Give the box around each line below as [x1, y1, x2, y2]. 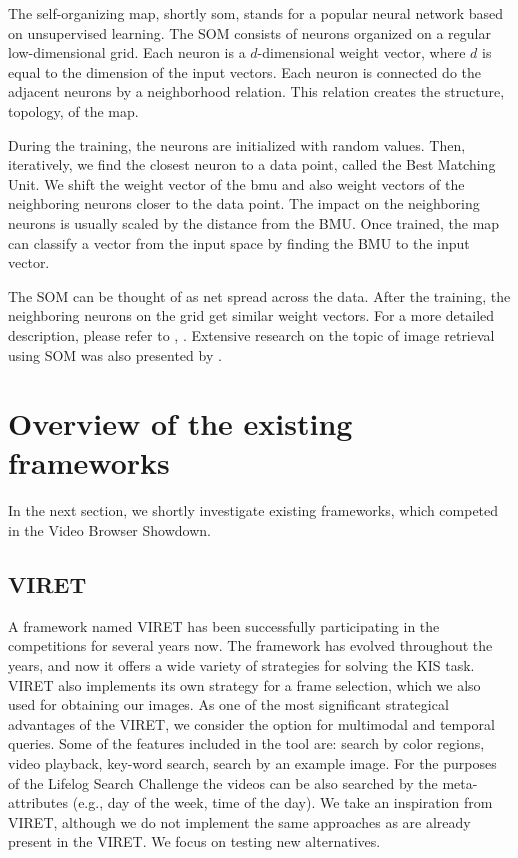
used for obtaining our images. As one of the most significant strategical [8, 694, 449, 715]
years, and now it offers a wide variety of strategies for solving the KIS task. [8, 654, 475, 675]
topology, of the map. [8, 100, 139, 121]
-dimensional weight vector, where [257, 42, 466, 63]
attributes [8, 792, 69, 813]
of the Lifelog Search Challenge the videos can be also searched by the [8, 772, 438, 793]
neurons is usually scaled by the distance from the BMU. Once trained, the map [8, 212, 500, 233]
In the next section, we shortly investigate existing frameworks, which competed [8, 500, 499, 521]
